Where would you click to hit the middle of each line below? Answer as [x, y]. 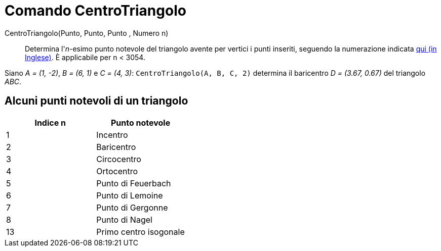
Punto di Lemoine [130, 195]
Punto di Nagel [124, 219]
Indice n [50, 122]
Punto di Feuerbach [134, 183]
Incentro [112, 135]
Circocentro [119, 159]
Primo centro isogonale [141, 232]
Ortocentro [117, 171]
